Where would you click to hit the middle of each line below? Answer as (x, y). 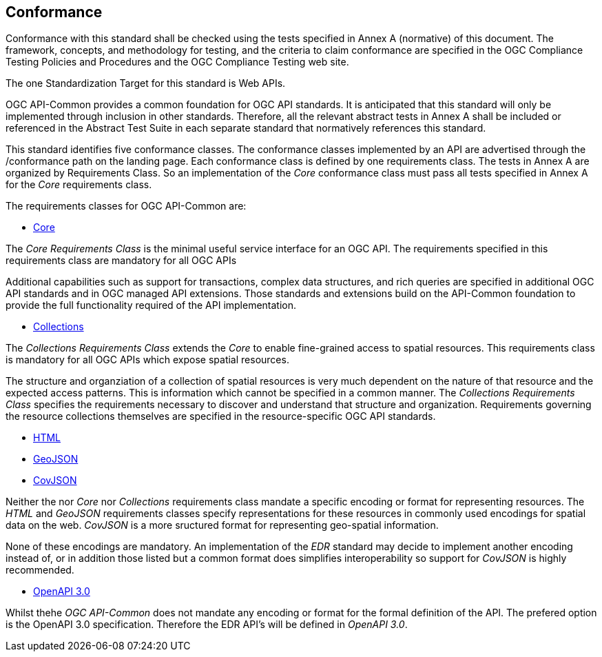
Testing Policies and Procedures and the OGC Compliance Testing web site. (177, 62)
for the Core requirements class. (79, 185)
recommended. (40, 570)
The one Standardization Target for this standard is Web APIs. (146, 83)
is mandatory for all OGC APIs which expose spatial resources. (147, 360)
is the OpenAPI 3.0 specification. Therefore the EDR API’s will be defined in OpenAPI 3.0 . (207, 625)
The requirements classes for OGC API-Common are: (126, 206)
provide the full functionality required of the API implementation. (151, 305)
